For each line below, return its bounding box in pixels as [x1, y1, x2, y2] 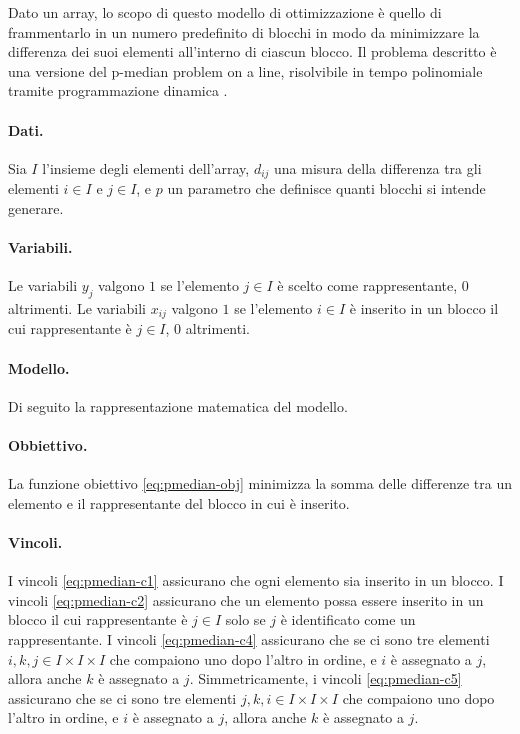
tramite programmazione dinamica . [8, 80, 228, 101]
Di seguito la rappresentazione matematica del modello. [8, 395, 348, 416]
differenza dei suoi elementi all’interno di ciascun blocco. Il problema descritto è [8, 41, 497, 62]
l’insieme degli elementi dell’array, [42, 157, 250, 178]
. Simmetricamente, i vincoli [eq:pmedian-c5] [189, 668, 462, 689]
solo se [225, 609, 266, 630]
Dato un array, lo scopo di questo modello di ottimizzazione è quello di [8, 2, 442, 22]
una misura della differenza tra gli [274, 157, 482, 178]
